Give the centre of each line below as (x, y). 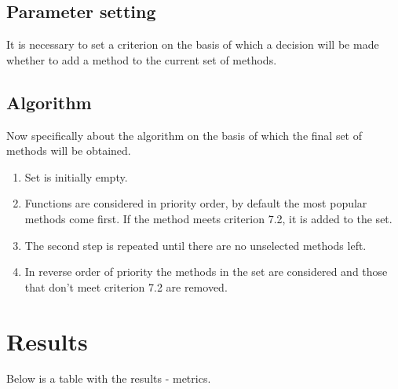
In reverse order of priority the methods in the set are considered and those (206, 272)
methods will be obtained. (69, 150)
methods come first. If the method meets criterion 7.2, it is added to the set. (208, 218)
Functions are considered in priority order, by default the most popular (196, 203)
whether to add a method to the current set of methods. (142, 59)
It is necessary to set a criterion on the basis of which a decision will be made (193, 44)
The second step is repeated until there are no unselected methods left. (195, 245)
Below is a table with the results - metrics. (109, 378)
